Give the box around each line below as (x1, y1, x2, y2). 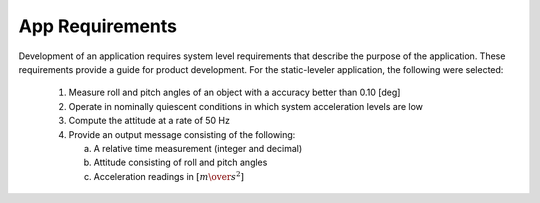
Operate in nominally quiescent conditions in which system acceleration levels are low (68, 100, 424, 112)
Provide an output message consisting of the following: (68, 128, 296, 140)
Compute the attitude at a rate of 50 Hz (68, 115, 230, 127)
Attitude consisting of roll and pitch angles (93, 156, 268, 169)
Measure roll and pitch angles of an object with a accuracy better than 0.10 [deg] (68, 86, 401, 99)
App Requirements (18, 15, 178, 37)
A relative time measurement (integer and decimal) (93, 142, 303, 154)
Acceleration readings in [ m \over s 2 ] (93, 170, 245, 182)
